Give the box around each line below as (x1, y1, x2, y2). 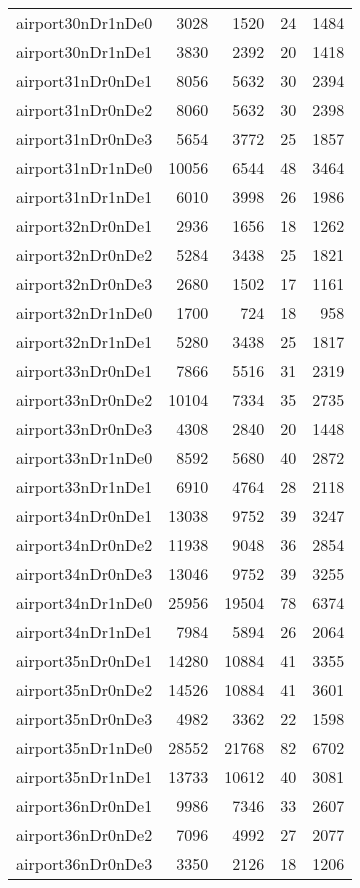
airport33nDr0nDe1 (16, 359, 153, 382)
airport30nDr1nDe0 (16, 11, 153, 34)
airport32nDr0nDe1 (16, 214, 153, 237)
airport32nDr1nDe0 (16, 301, 153, 324)
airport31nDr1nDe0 (16, 156, 153, 179)
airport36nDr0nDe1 (16, 794, 153, 817)
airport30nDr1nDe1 (16, 40, 153, 63)
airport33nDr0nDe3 (16, 417, 153, 440)
